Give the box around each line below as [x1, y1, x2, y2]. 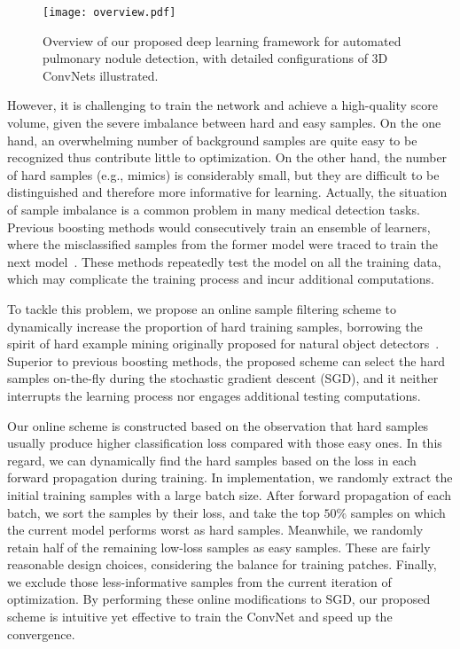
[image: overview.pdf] [43, 6, 176, 19]
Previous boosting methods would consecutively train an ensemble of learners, [7, 217, 431, 236]
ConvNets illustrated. [43, 66, 159, 84]
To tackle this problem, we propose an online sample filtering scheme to [7, 299, 397, 317]
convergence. [7, 624, 75, 643]
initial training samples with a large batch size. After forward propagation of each [7, 485, 451, 504]
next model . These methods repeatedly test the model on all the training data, [7, 252, 441, 270]
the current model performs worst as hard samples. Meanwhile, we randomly [7, 520, 424, 539]
